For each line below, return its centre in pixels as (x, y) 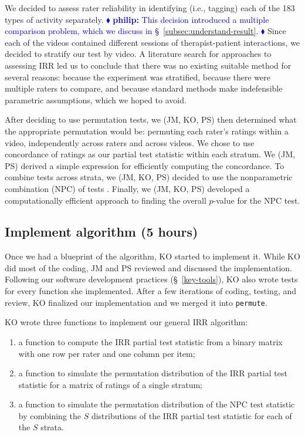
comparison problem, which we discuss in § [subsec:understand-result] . (132, 31)
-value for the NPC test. (257, 200)
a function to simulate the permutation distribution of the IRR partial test (153, 373)
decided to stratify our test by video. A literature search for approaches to (138, 54)
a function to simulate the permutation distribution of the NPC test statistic (157, 404)
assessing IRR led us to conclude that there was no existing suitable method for (148, 65)
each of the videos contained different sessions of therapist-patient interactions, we (152, 42)
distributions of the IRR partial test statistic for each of (192, 415)
